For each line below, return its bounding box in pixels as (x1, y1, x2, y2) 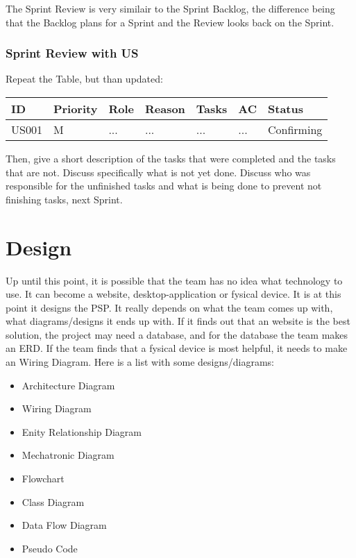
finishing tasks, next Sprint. (6, 192, 123, 206)
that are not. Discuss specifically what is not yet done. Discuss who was (6, 164, 311, 179)
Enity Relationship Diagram (22, 424, 142, 439)
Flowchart (22, 471, 65, 486)
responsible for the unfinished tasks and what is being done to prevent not (6, 178, 322, 193)
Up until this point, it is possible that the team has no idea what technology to (6, 273, 343, 287)
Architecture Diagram (22, 378, 115, 392)
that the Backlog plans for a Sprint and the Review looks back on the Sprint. (6, 15, 334, 29)
